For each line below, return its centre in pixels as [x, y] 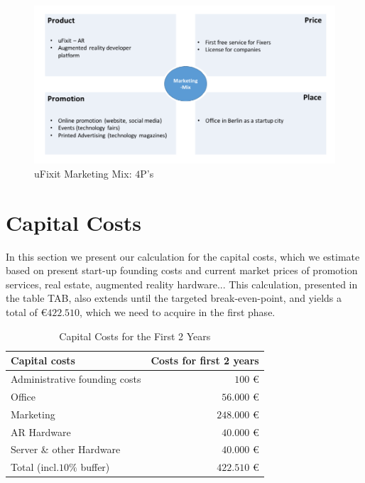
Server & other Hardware [66, 449]
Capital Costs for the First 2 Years [135, 336]
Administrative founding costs [76, 379]
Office [23, 396]
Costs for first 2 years [205, 360]
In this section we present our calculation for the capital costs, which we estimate [183, 256]
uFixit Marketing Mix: [83, 173]
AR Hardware [41, 432]
